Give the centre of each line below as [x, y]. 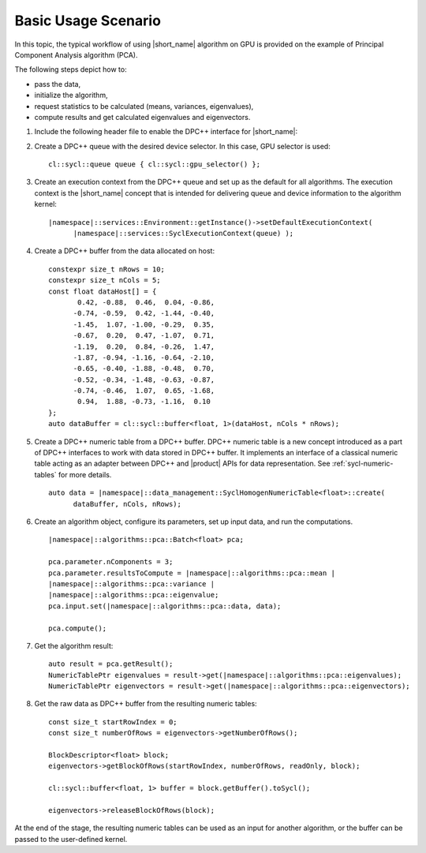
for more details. [85, 474]
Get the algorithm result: [74, 645]
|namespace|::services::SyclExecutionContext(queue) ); [183, 234]
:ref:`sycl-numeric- [362, 464]
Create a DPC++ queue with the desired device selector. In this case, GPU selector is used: [182, 146]
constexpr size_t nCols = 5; [105, 281]
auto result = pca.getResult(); [111, 664]
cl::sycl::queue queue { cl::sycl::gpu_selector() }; [154, 165]
